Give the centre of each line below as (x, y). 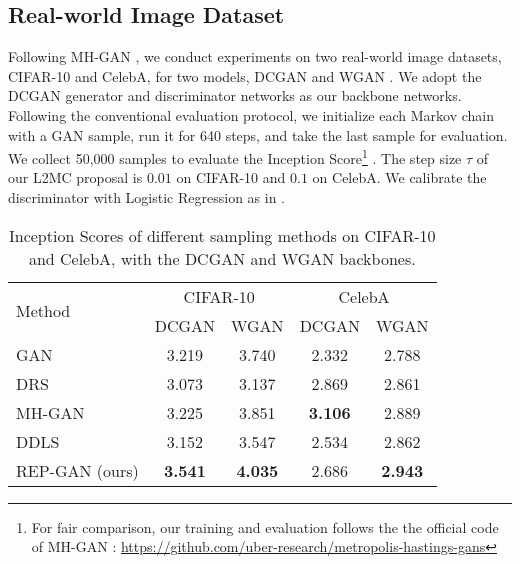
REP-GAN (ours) (77, 470)
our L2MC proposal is (75, 177)
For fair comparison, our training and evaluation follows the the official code (265, 526)
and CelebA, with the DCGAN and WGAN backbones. (222, 258)
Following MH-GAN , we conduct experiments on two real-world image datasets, (255, 56)
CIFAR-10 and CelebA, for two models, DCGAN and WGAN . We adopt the (245, 75)
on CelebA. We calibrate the (399, 177)
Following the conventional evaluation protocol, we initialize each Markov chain (251, 114)
